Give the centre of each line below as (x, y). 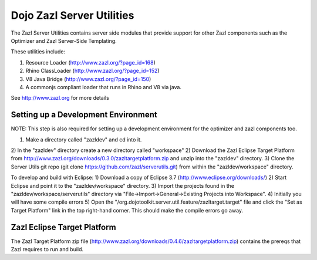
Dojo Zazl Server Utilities (72, 15)
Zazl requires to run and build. (47, 249)
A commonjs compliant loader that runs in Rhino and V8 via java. (104, 87)
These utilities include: (38, 52)
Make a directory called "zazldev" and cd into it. (84, 139)
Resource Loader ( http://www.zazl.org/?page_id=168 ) (90, 62)
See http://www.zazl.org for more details (60, 98)
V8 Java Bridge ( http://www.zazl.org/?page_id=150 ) (88, 79)
